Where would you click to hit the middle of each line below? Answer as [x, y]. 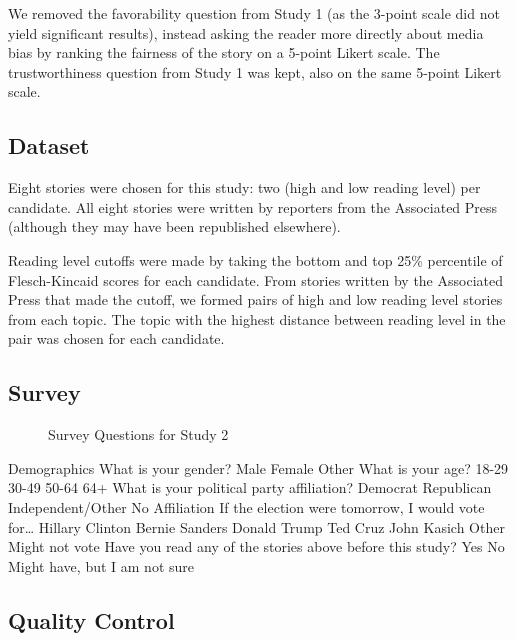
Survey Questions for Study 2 [138, 434]
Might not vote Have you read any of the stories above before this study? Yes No [256, 546]
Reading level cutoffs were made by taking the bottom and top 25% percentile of [255, 259]
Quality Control [91, 619]
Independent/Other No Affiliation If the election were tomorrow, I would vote [246, 506]
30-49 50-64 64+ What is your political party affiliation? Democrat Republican [250, 487]
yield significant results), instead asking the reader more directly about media [246, 32]
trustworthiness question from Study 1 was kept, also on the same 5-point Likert [255, 71]
